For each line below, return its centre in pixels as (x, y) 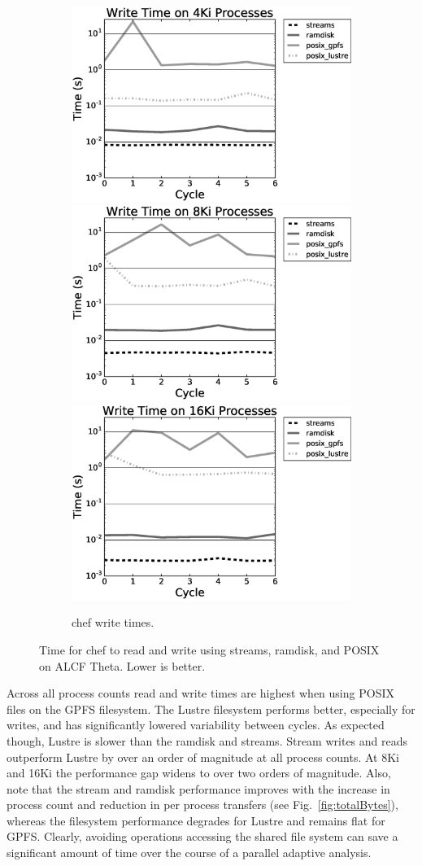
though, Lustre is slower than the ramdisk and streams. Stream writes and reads (207, 740)
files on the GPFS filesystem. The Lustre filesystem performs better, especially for (211, 709)
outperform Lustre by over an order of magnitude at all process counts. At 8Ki (203, 757)
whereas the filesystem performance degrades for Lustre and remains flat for (196, 820)
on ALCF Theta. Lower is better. (122, 665)
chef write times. (113, 622)
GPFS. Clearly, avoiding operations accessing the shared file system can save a (202, 836)
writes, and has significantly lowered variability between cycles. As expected (196, 725)
